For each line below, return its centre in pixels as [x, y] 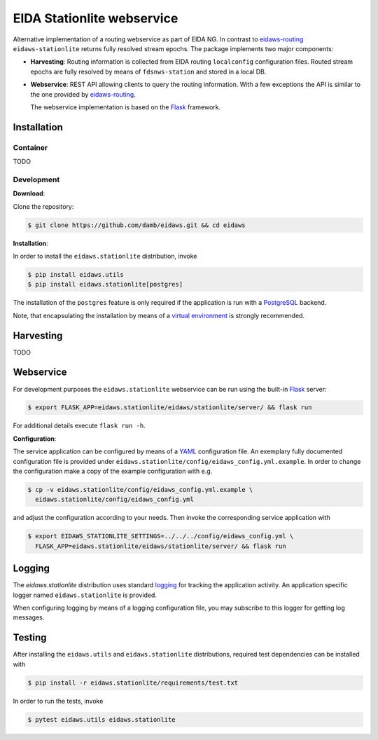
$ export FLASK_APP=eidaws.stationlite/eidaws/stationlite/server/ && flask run [170, 407]
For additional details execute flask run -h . [79, 426]
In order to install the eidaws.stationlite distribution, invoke [105, 256]
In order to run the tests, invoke [58, 701]
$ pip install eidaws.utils [76, 274]
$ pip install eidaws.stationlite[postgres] [105, 285]
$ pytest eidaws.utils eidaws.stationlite [101, 719]
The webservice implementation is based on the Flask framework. [126, 107]
